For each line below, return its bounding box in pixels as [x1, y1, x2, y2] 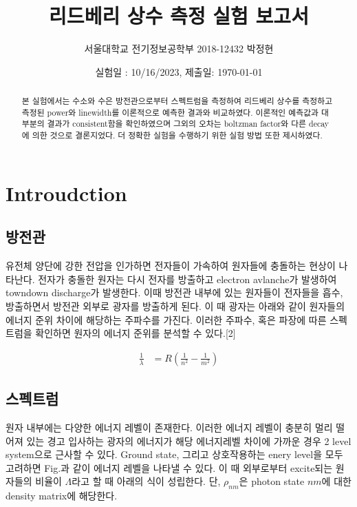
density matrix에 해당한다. [6, 488, 118, 503]
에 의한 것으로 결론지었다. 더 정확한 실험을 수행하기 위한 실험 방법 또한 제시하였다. [21, 130, 323, 141]
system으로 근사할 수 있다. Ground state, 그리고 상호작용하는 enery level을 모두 [6, 447, 343, 462]
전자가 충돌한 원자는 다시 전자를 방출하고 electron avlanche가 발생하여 [38, 271, 337, 286]
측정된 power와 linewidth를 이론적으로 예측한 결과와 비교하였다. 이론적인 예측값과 [21, 106, 319, 118]
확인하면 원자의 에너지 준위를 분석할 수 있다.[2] [35, 326, 236, 340]
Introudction [6, 178, 127, 207]
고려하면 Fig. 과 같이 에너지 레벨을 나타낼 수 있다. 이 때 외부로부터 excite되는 [6, 460, 333, 475]
